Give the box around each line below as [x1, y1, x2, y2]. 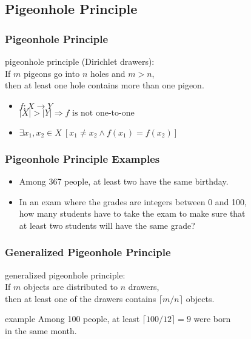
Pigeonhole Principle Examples [5, 151, 160, 166]
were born [193, 312, 231, 325]
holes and [90, 67, 125, 79]
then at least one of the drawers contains [5, 292, 156, 304]
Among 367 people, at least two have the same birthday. [19, 175, 229, 187]
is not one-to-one [72, 108, 135, 117]
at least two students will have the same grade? [19, 219, 195, 231]
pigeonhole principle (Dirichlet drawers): [5, 55, 155, 67]
